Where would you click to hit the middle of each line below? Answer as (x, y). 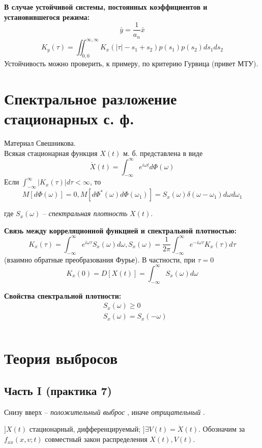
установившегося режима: (47, 17)
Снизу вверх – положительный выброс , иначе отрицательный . (105, 412)
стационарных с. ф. (69, 118)
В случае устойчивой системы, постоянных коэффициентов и (106, 7)
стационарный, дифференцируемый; (85, 429)
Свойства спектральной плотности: (63, 295)
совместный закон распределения (96, 439)
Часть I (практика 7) (58, 391)
